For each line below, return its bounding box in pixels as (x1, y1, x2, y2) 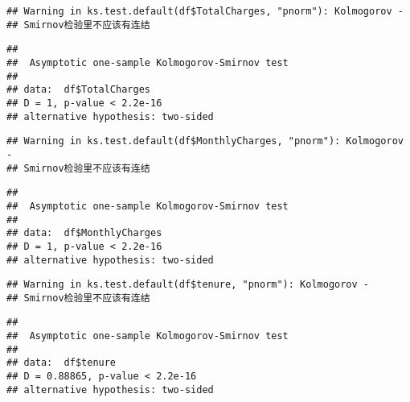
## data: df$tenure (6, 357, 117, 369)
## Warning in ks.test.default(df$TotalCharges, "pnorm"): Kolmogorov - (6, 6, 404, 17)
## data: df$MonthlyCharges (6, 227, 162, 239)
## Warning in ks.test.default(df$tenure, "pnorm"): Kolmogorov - (6, 279, 370, 291)
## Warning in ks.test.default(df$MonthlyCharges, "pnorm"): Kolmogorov (6, 135, 404, 147)
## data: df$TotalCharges (6, 84, 150, 96)
